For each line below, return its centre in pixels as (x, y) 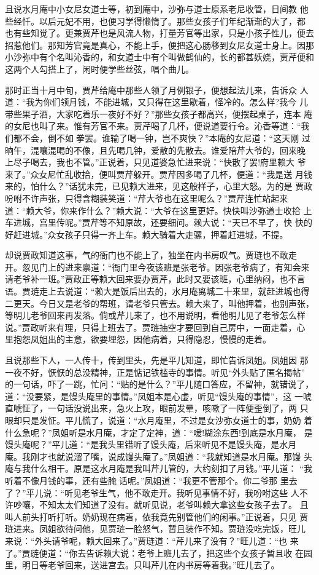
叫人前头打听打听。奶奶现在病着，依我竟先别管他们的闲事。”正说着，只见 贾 (157, 516)
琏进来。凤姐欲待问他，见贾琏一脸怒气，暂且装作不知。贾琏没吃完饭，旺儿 (155, 529)
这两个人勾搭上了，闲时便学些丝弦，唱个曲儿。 (99, 69)
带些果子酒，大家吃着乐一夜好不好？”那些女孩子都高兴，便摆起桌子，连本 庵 (159, 113)
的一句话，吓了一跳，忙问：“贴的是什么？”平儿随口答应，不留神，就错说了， (159, 384)
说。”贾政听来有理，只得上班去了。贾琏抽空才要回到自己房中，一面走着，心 (155, 327)
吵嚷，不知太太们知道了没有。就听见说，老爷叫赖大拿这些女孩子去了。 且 (161, 505)
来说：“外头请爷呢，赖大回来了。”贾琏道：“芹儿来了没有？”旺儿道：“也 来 (152, 540)
